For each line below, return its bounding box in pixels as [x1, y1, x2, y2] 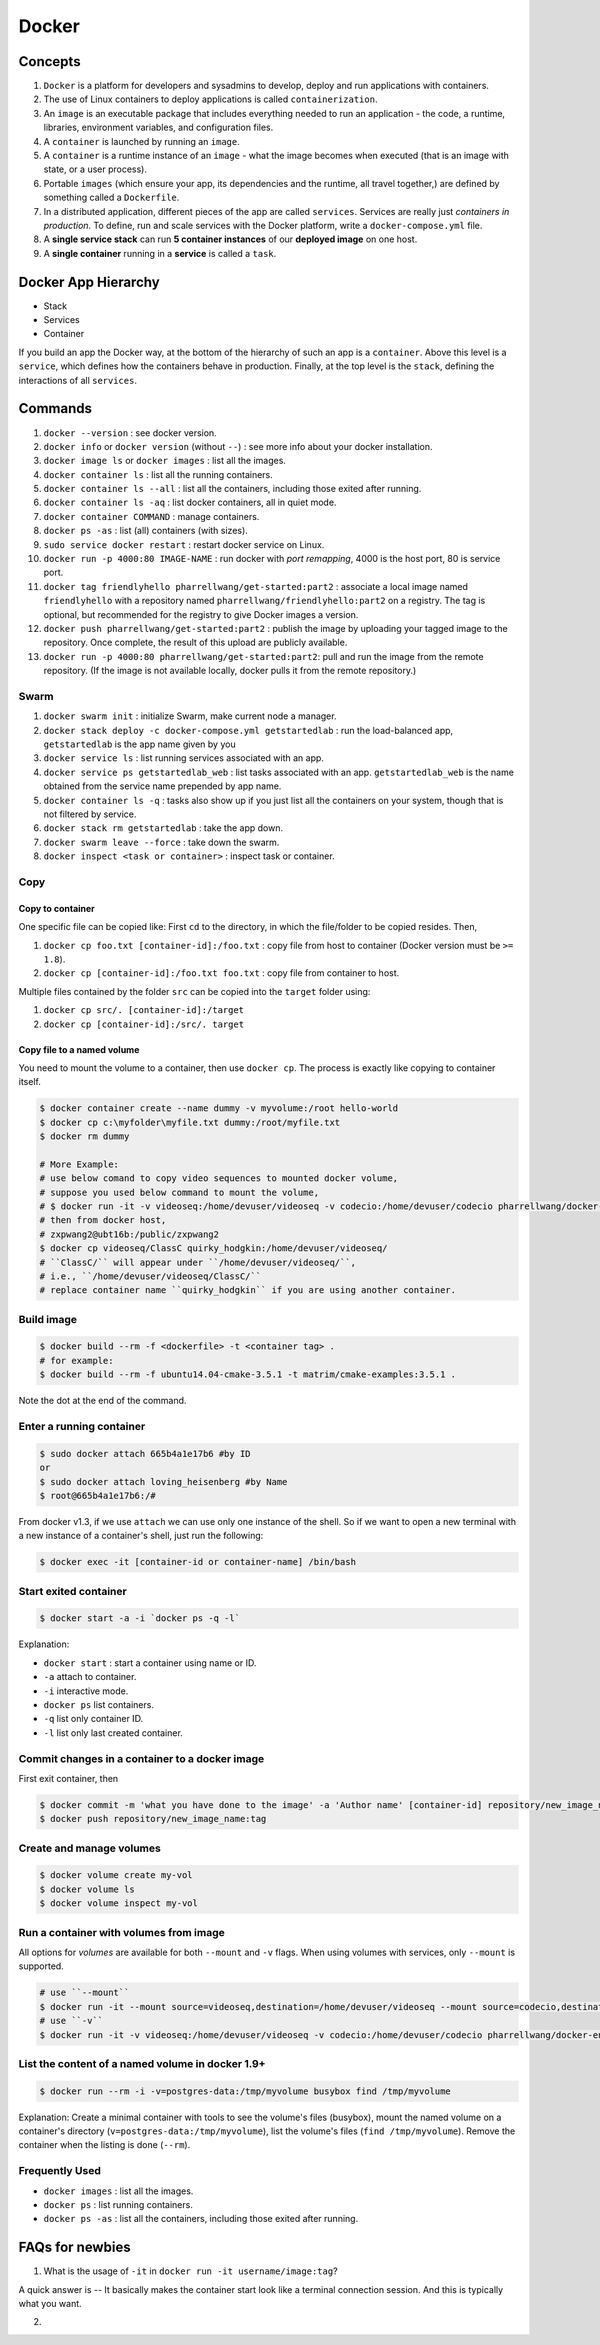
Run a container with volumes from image [18, 1925, 225, 1939]
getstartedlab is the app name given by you [43, 738, 236, 750]
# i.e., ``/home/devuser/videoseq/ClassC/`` [39, 1270, 262, 1282]
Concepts [18, 53, 81, 70]
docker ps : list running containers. [43, 2198, 194, 2210]
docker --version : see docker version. [43, 426, 217, 439]
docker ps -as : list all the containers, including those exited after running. [43, 2213, 359, 2225]
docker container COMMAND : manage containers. [43, 510, 260, 522]
